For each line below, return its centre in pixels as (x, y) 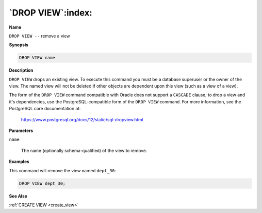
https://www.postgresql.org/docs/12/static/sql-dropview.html (82, 119)
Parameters (21, 131)
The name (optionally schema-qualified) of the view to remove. (84, 150)
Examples (19, 162)
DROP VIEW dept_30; (42, 183)
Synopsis (19, 45)
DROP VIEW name (37, 58)
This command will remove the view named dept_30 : (63, 170)
